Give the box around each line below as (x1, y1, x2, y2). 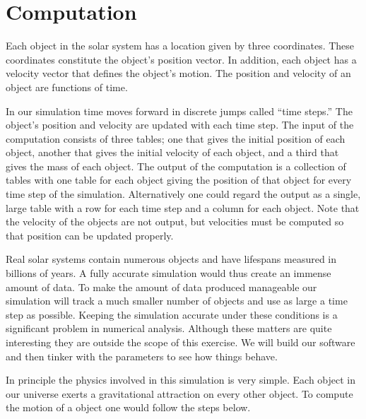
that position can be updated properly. (6, 228, 174, 242)
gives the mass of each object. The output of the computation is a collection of (6, 158, 346, 173)
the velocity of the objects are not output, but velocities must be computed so (6, 214, 344, 229)
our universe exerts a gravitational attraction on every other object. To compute (6, 386, 353, 401)
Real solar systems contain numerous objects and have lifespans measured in (6, 252, 337, 266)
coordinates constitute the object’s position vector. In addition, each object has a (6, 52, 357, 66)
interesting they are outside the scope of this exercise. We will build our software (6, 335, 355, 349)
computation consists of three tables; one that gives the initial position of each (6, 131, 346, 146)
